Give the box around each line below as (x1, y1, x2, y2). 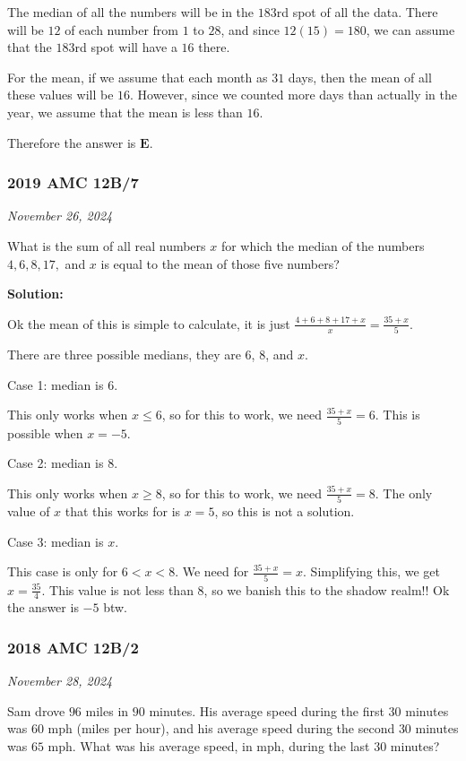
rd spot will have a (74, 38, 177, 56)
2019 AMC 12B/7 (7, 171, 139, 194)
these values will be (7, 85, 114, 104)
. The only (375, 483, 433, 502)
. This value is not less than (41, 580, 194, 599)
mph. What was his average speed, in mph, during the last (47, 736, 370, 755)
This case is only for (7, 562, 118, 581)
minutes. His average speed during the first (149, 701, 384, 720)
